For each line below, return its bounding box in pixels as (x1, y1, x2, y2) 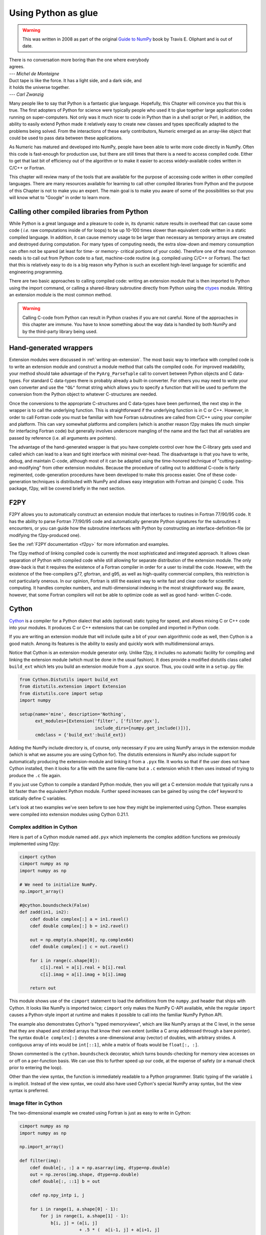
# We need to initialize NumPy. (19, 882, 98, 887)
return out (30, 986, 56, 991)
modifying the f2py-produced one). (9, 532, 81, 538)
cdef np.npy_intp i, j (30, 1193, 85, 1198)
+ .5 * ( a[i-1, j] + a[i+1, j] (79, 1227, 160, 1233)
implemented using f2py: (9, 841, 60, 847)
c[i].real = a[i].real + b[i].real (40, 965, 127, 970)
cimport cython (19, 854, 56, 860)
